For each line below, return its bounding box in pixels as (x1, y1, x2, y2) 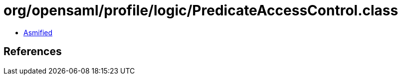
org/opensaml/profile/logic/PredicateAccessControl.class (3, 2, 399, 19)
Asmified (23, 28, 53, 37)
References (3, 45, 62, 58)
